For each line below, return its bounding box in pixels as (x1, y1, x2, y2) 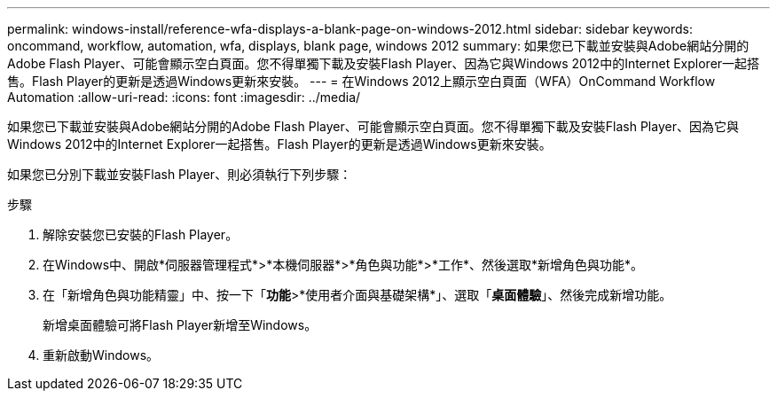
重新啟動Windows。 (43, 347, 160, 363)
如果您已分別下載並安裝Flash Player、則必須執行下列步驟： (7, 167, 352, 182)
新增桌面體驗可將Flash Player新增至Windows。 (43, 317, 318, 332)
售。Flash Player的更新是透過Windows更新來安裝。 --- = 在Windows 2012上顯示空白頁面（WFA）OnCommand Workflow (7, 74, 716, 89)
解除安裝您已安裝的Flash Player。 (43, 227, 239, 242)
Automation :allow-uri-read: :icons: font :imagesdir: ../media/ (7, 90, 361, 105)
